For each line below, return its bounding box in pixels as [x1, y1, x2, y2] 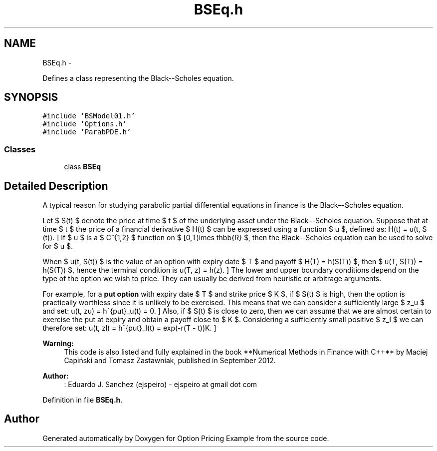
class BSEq [64, 162, 101, 171]
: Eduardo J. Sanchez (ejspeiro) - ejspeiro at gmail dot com [64, 380, 257, 389]
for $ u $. [42, 242, 73, 251]
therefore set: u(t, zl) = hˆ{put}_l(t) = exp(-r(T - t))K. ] [42, 324, 217, 333]
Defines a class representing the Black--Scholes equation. [42, 73, 234, 82]
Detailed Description [4, 179, 108, 192]
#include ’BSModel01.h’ [42, 112, 135, 120]
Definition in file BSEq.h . [42, 396, 123, 405]
